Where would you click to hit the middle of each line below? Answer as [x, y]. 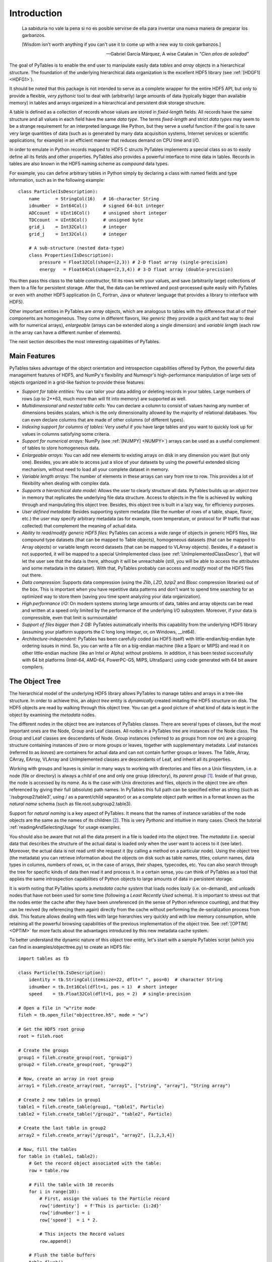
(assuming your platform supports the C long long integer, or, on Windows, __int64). [109, 632]
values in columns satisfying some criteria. [66, 434]
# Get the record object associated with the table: [95, 1163]
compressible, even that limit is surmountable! [70, 617]
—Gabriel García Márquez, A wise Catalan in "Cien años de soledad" [177, 54]
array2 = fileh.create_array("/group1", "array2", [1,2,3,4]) [97, 1135]
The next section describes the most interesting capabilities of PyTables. [85, 342]
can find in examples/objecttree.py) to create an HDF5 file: [70, 947]
